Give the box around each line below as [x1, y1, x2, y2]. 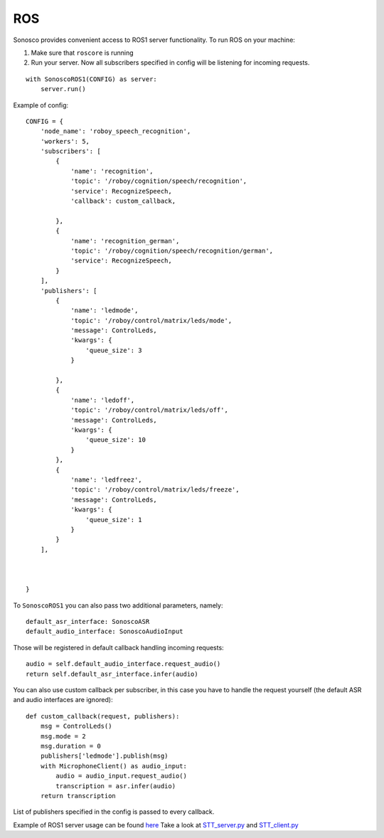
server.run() [40, 85, 86, 93]
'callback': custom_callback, [70, 197, 176, 206]
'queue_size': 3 [85, 346, 142, 354]
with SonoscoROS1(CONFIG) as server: [26, 75, 158, 83]
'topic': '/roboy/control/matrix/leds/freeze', [70, 486, 240, 494]
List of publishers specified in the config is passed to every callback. [13, 807, 215, 816]
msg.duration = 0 [40, 742, 101, 750]
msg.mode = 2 [40, 732, 86, 740]
